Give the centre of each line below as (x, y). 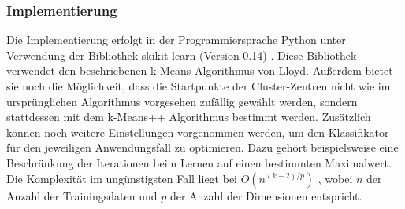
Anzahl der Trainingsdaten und (82, 195)
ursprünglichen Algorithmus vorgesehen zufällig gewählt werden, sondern (182, 101)
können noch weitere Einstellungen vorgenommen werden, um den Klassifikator (198, 132)
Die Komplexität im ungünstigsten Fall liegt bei (122, 178)
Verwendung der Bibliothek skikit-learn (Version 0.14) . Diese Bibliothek (182, 55)
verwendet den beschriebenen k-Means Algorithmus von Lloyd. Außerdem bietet (200, 70)
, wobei (335, 178)
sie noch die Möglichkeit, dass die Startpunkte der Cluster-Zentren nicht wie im (199, 86)
